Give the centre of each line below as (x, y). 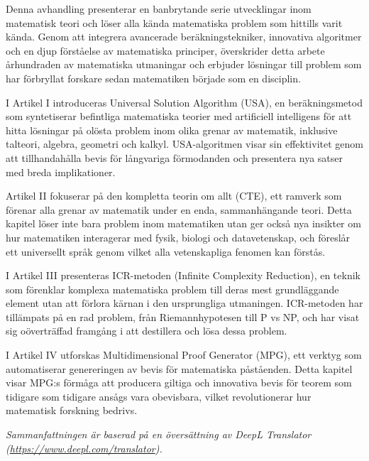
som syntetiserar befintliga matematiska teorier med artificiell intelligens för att (179, 116)
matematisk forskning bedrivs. (72, 410)
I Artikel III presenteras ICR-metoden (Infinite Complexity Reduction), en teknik (183, 275)
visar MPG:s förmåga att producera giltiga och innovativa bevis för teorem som (179, 383)
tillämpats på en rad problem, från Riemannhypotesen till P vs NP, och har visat (183, 316)
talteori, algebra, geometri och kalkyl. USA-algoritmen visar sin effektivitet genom (184, 144)
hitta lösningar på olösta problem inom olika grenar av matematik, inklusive (172, 130)
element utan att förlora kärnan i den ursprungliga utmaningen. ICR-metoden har (184, 303)
